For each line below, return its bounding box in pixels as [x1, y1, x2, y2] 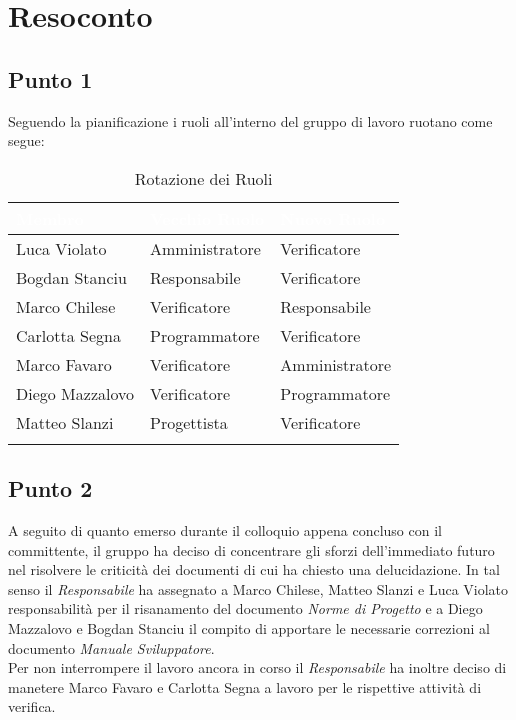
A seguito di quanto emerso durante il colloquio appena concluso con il [8, 519, 442, 540]
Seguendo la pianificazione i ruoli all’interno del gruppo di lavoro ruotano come [8, 110, 493, 131]
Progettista [149, 410, 228, 434]
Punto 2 [8, 473, 93, 504]
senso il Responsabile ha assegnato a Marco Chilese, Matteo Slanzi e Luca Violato [8, 578, 509, 599]
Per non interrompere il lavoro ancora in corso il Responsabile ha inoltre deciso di [8, 657, 507, 678]
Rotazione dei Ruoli [134, 166, 273, 190]
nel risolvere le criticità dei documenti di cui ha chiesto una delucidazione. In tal [8, 559, 500, 580]
